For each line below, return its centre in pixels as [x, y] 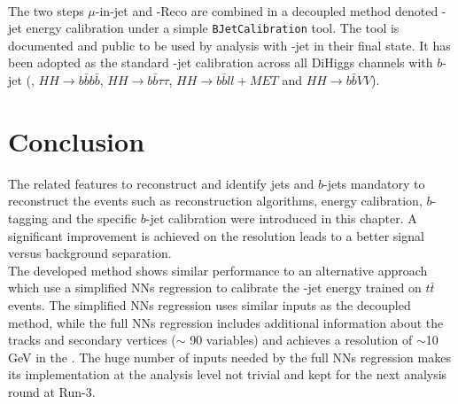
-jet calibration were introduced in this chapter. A [281, 218]
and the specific [94, 218]
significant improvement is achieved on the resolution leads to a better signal [216, 235]
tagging [28, 218]
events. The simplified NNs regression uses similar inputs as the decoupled [210, 304]
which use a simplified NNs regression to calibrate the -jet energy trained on [215, 287]
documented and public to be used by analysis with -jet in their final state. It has [229, 45]
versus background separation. [90, 253]
